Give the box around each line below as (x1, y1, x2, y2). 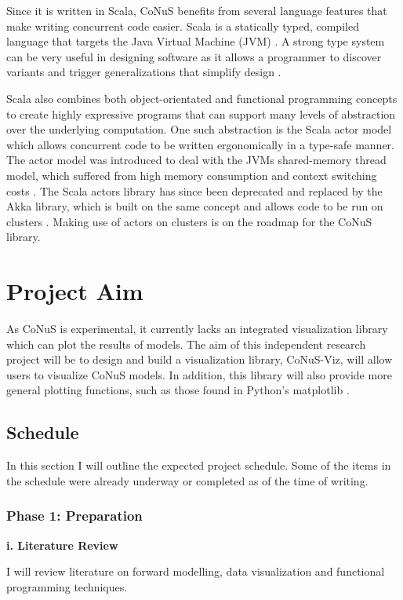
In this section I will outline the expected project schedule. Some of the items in (6, 457, 391, 474)
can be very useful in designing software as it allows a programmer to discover (6, 48, 382, 64)
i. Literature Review (6, 536, 118, 553)
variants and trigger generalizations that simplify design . (6, 64, 281, 80)
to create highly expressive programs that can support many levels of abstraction (6, 105, 396, 122)
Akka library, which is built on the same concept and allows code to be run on (6, 198, 383, 214)
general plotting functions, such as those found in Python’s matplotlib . (6, 382, 350, 398)
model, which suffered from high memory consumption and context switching (6, 166, 377, 183)
